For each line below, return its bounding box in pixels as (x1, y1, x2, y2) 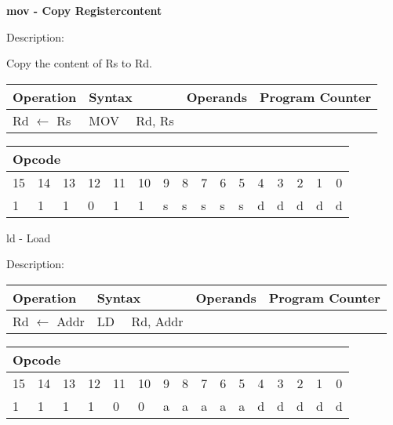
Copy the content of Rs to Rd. (6, 55, 152, 71)
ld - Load (6, 229, 51, 245)
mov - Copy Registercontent (6, 2, 162, 18)
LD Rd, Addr (96, 311, 184, 330)
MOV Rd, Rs (89, 111, 174, 129)
